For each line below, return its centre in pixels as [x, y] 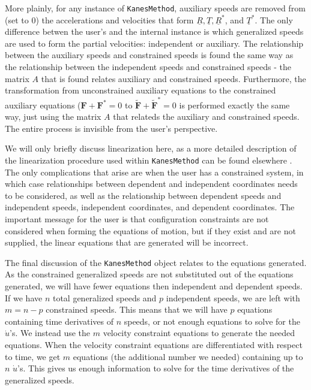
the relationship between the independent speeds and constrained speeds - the [148, 67]
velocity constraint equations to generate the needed [199, 333]
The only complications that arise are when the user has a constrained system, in [154, 172]
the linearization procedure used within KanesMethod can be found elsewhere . [149, 160]
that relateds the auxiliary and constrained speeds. [206, 117]
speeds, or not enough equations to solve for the [212, 321]
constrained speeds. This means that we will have [137, 309]
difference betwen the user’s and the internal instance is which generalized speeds [154, 31]
